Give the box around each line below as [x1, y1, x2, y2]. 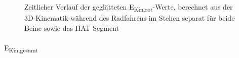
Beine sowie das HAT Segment [24, 22, 119, 33]
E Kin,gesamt [4, 42, 38, 54]
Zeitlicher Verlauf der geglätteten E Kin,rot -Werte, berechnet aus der [24, 2, 233, 13]
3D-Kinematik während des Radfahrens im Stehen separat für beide [24, 13, 235, 23]
